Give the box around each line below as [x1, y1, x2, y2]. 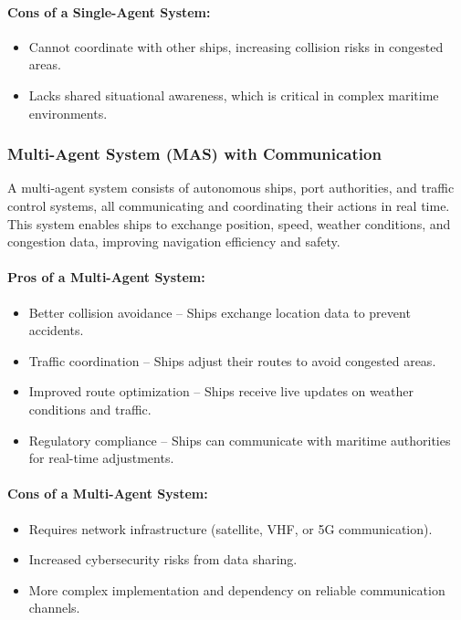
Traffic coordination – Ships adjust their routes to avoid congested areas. [28, 351, 436, 370]
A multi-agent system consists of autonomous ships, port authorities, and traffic [7, 178, 455, 197]
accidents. [28, 321, 84, 340]
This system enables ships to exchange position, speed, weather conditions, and [7, 214, 451, 233]
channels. [28, 598, 80, 617]
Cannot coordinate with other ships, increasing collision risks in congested [28, 37, 444, 56]
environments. [28, 103, 108, 122]
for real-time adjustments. [28, 448, 174, 468]
